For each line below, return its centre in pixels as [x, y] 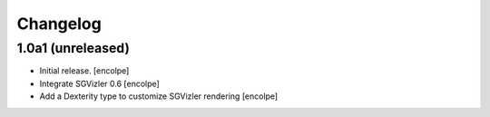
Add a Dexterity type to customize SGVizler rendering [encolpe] [159, 96]
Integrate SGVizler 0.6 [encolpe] [100, 83]
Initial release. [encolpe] [84, 71]
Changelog [59, 24]
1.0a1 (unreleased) [73, 48]
